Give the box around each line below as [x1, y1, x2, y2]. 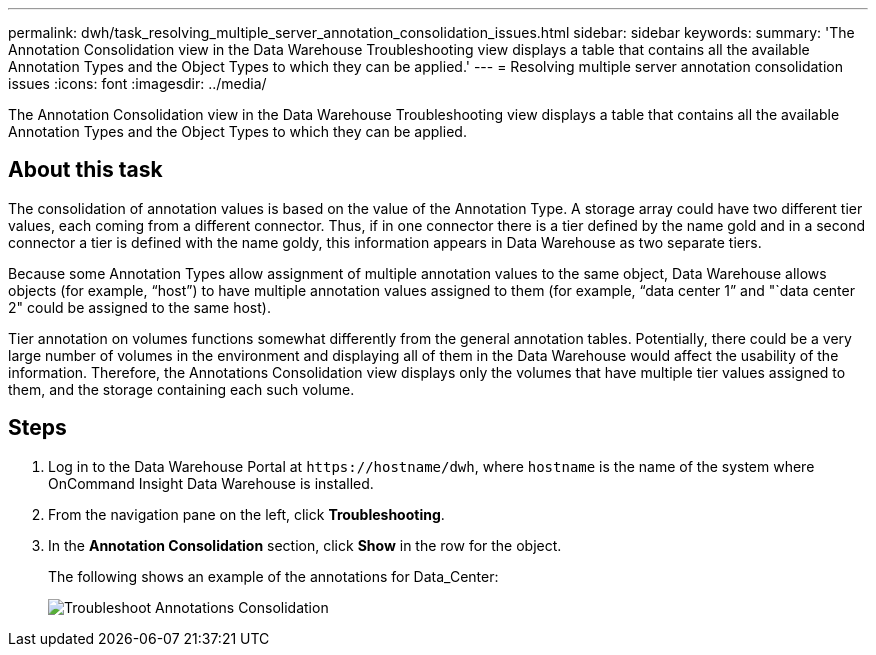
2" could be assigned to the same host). [8, 298, 271, 316]
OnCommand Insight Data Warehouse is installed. [48, 474, 374, 492]
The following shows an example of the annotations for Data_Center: [48, 567, 499, 585]
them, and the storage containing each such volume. [8, 380, 355, 398]
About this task [8, 157, 163, 183]
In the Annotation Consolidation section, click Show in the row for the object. [48, 536, 562, 554]
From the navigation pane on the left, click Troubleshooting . [48, 505, 445, 523]
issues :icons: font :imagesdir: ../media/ [8, 75, 267, 92]
